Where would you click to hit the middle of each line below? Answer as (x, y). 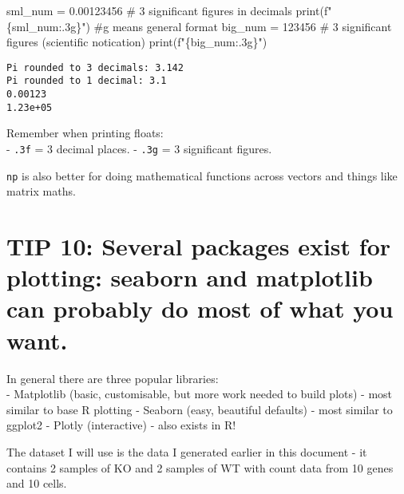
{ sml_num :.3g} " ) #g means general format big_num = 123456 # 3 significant (199, 26)
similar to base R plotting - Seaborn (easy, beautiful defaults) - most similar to (200, 409)
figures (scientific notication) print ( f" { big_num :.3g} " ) (137, 42)
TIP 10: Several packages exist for (199, 246)
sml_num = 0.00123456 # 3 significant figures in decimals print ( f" (169, 10)
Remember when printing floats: (85, 133)
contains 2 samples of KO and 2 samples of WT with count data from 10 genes (200, 467)
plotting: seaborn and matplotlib (190, 277)
